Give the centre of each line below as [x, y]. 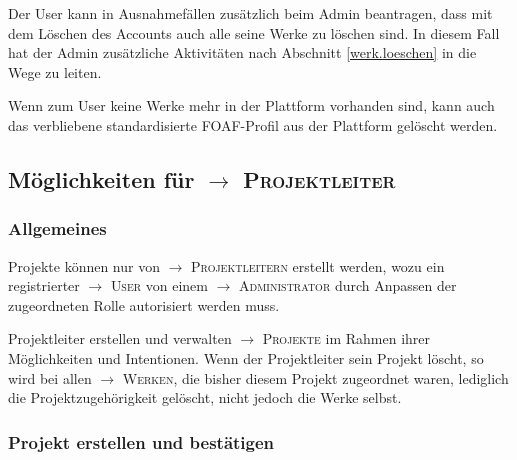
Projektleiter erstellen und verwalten [120, 338]
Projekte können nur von [84, 265]
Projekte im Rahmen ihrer [346, 338]
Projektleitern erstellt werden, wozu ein [318, 265]
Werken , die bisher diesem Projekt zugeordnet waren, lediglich [315, 377]
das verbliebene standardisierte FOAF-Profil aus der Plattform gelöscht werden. [253, 124]
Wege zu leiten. [55, 71]
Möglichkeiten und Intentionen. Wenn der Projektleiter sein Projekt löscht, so [246, 357]
